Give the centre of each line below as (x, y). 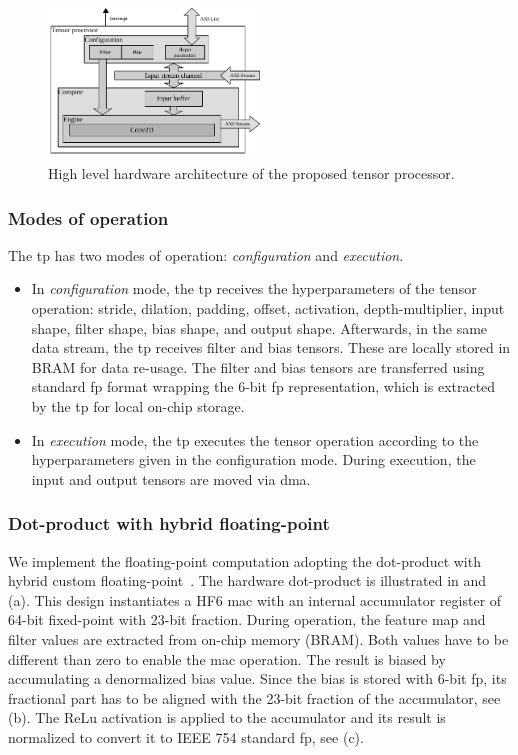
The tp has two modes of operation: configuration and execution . (206, 254)
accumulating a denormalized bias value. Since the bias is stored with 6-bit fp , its (257, 678)
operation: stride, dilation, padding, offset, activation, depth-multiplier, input (268, 308)
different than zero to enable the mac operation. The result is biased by (227, 658)
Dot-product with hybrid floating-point (169, 523)
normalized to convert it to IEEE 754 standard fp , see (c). (186, 736)
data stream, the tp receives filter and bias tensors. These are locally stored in (271, 347)
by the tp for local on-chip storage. (138, 405)
